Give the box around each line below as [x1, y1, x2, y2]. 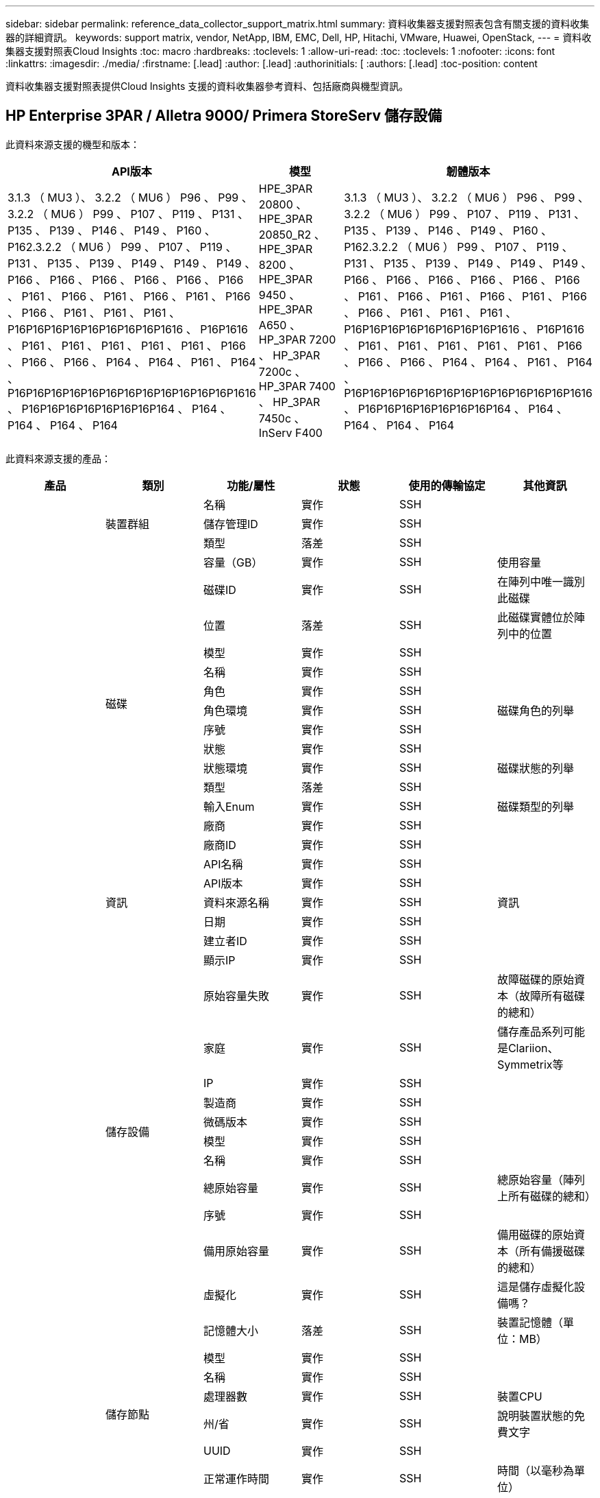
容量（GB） [203, 555, 263, 569]
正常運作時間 [203, 1471, 269, 1486]
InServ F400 [258, 425, 323, 440]
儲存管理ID [203, 516, 258, 531]
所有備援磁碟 [518, 1244, 585, 1258]
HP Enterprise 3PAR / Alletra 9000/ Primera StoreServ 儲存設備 [5, 107, 442, 125]
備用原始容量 [203, 1244, 269, 1258]
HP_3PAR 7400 [258, 379, 336, 393]
